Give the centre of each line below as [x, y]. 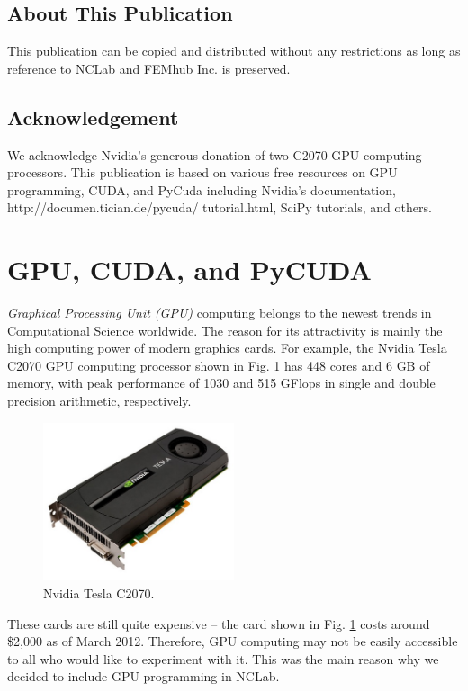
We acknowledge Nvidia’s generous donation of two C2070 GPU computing [215, 154]
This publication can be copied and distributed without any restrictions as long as [234, 51]
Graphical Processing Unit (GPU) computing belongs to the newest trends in [220, 313]
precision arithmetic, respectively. [99, 401]
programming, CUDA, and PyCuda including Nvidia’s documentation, [202, 189]
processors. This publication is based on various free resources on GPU [202, 172]
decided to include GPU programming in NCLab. [144, 676]
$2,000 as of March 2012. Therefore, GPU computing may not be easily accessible [233, 641]
